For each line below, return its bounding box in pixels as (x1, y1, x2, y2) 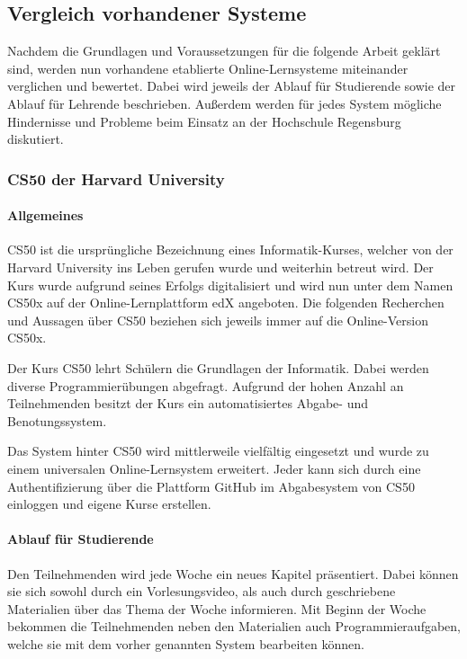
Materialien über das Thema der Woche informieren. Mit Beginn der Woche (7, 599, 427, 618)
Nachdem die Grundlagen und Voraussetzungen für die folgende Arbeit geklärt (7, 41, 441, 60)
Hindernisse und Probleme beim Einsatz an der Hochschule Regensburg (7, 111, 401, 130)
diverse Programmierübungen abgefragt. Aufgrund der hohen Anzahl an (7, 376, 404, 395)
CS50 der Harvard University (7, 167, 225, 190)
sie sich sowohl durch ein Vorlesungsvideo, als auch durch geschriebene (7, 582, 396, 601)
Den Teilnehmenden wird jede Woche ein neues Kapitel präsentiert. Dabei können (7, 564, 459, 583)
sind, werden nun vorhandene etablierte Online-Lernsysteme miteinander (7, 58, 409, 77)
